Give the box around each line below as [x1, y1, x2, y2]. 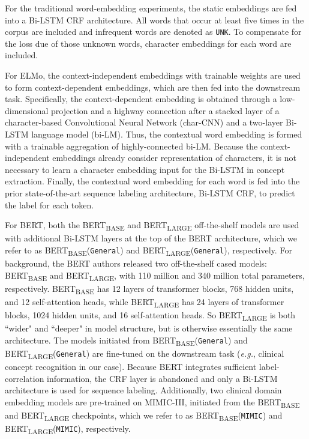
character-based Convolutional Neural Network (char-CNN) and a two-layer [5, 116, 283, 129]
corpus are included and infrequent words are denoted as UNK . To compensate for [5, 25, 302, 38]
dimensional [5, 104, 49, 117]
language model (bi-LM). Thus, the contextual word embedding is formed [31, 128, 302, 140]
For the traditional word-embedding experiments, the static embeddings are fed [5, 2, 297, 14]
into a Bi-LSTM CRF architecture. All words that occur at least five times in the [5, 13, 304, 26]
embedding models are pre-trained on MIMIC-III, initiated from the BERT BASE [5, 395, 300, 410]
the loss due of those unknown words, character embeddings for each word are [5, 37, 292, 49]
